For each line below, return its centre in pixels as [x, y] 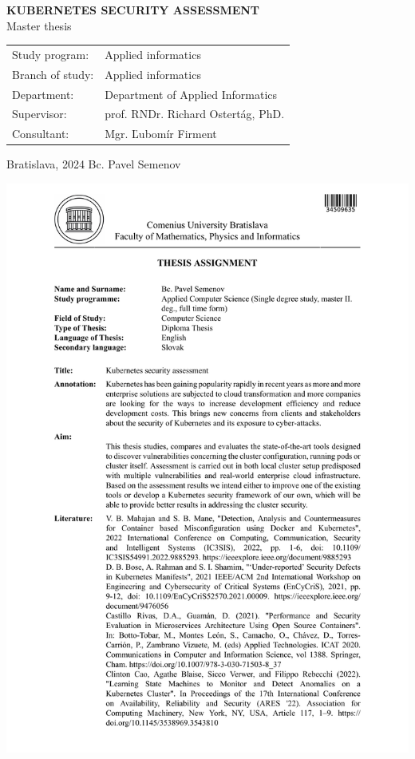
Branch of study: [53, 74]
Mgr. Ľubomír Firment [161, 134]
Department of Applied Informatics [191, 94]
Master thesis [39, 25]
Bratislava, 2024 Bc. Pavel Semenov [94, 164]
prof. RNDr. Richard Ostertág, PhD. [195, 114]
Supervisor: [40, 114]
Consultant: [41, 134]
